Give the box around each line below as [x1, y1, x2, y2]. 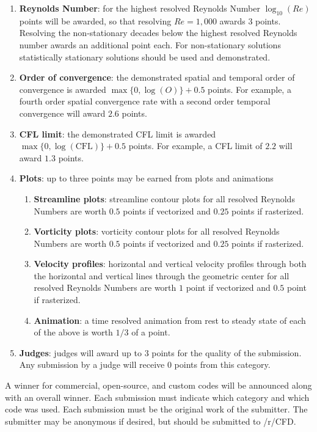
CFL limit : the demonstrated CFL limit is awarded [19, 127, 216, 140]
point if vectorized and [186, 281, 271, 294]
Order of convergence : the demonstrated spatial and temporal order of [19, 71, 295, 84]
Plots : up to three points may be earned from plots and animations [19, 172, 274, 185]
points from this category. [174, 358, 271, 371]
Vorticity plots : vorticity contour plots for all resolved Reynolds [34, 225, 280, 238]
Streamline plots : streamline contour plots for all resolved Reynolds [34, 192, 295, 205]
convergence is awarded [19, 82, 106, 95]
